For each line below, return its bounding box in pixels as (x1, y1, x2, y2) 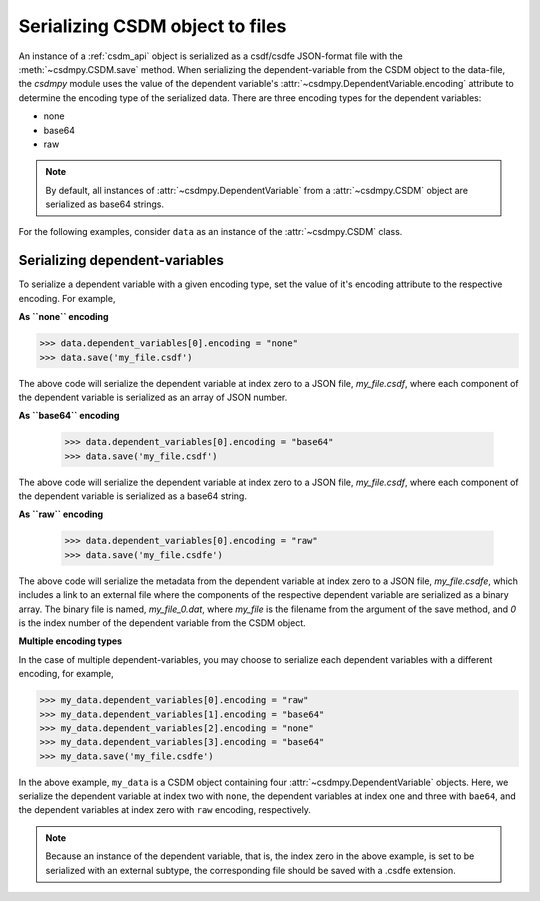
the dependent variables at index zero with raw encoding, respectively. (18, 804, 312, 816)
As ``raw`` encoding (18, 508, 104, 520)
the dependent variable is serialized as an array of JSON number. (18, 391, 288, 403)
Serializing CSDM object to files (18, 15, 287, 37)
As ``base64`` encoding (18, 410, 120, 422)
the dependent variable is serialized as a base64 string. (18, 490, 247, 502)
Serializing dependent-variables (18, 252, 225, 269)
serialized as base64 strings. (45, 198, 165, 210)
